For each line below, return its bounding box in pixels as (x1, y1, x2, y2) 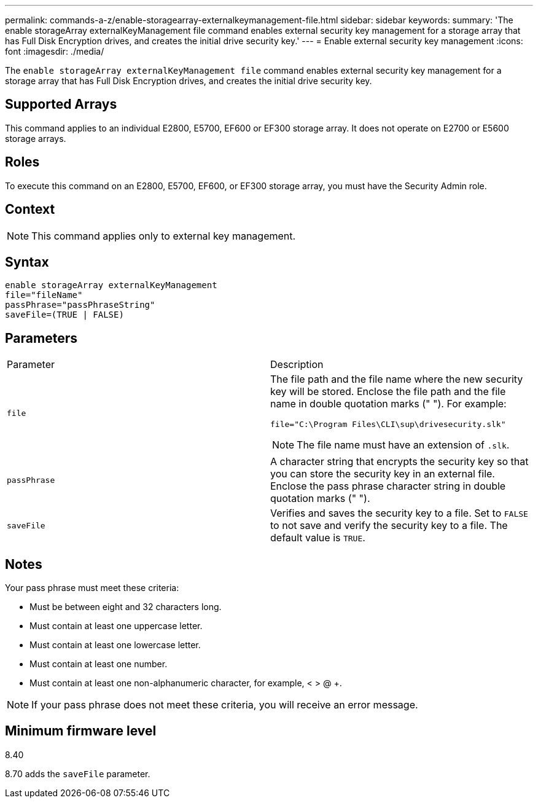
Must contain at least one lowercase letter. (29, 640, 201, 651)
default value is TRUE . (270, 531, 365, 544)
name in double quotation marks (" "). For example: (270, 398, 507, 410)
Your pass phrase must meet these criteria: (5, 582, 179, 593)
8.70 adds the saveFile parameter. (5, 768, 150, 779)
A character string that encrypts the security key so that (270, 455, 529, 468)
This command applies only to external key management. (31, 229, 296, 242)
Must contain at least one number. (29, 659, 168, 670)
